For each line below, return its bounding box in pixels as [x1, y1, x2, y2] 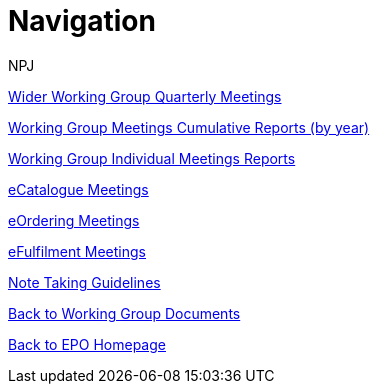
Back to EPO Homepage [8, 335, 166, 353]
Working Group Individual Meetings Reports [8, 149, 296, 167]
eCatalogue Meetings [8, 180, 149, 198]
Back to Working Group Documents [8, 304, 241, 322]
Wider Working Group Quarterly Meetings [8, 87, 282, 105]
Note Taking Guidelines [8, 273, 161, 291]
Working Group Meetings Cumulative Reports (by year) [8, 118, 370, 136]
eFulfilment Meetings [8, 242, 146, 260]
